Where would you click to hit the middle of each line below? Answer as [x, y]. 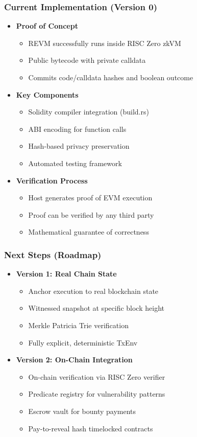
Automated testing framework [75, 163]
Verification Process [52, 180]
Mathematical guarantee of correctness [89, 232]
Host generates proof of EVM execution [90, 198]
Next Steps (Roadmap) [53, 254]
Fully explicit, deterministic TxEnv [83, 342]
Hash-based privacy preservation [79, 146]
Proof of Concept [47, 26]
